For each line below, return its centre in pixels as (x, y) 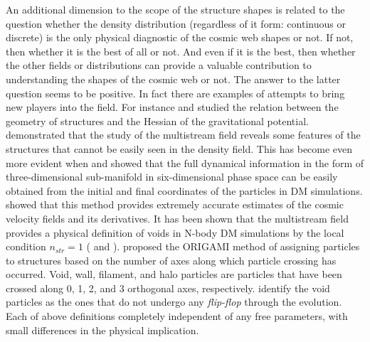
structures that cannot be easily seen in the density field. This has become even (179, 148)
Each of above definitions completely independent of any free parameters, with (177, 316)
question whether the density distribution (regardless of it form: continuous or (176, 23)
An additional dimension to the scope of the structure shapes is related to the (175, 9)
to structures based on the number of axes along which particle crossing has (171, 260)
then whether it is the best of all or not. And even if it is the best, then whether (181, 51)
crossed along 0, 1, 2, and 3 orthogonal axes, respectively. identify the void (168, 288)
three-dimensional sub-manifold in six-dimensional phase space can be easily (172, 177)
